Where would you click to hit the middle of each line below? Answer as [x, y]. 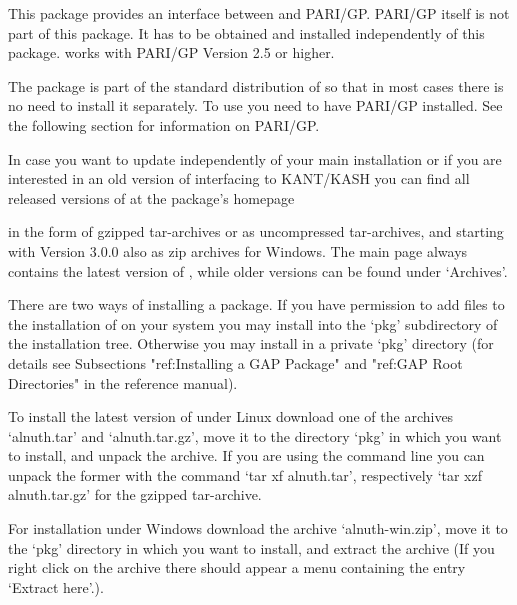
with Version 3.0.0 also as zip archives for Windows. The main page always [238, 250]
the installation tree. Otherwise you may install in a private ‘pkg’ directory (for [251, 343]
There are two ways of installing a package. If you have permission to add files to [256, 304]
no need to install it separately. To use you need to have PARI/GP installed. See [255, 105]
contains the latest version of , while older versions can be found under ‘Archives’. [258, 270]
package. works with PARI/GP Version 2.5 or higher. [171, 52]
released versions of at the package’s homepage [151, 197]
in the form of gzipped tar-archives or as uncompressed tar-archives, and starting [256, 231]
